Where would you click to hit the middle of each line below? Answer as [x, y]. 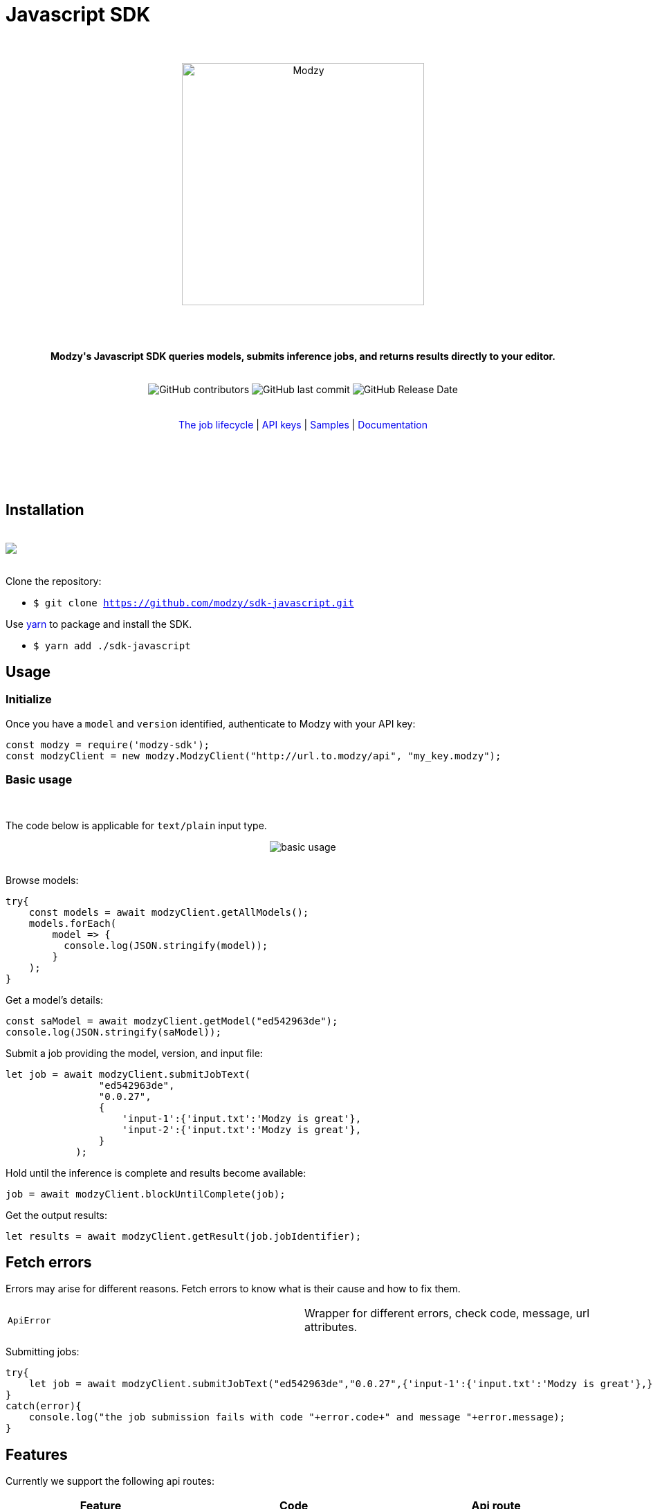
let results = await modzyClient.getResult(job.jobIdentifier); [184, 1236]
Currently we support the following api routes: [110, 1481]
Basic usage [39, 780]
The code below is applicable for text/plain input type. [136, 825]
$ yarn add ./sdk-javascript [112, 645]
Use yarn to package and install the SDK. [99, 624]
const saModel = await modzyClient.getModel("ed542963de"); [172, 1021]
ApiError [29, 1320]
